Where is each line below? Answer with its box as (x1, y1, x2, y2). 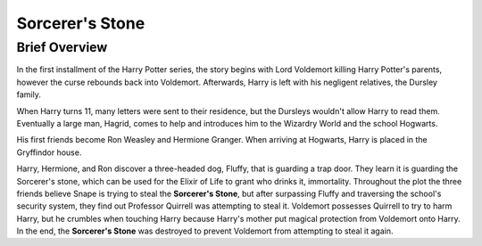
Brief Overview (16, 39, 108, 55)
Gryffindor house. (16, 147, 82, 158)
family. (16, 89, 42, 100)
